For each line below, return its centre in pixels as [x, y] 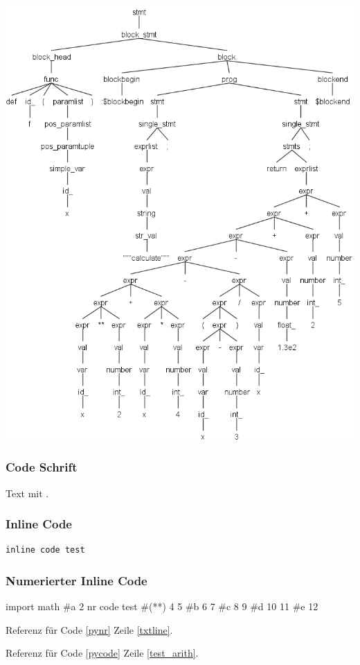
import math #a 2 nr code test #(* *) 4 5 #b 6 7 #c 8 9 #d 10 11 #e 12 [162, 606]
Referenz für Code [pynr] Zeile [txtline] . [89, 629]
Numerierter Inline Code [76, 580]
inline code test [45, 550]
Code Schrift [42, 467]
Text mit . [27, 493]
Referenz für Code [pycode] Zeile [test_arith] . [102, 653]
